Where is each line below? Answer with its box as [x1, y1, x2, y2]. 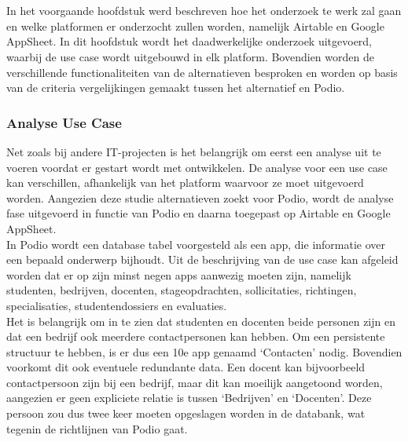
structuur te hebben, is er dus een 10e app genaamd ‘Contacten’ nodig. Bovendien [6, 343, 402, 360]
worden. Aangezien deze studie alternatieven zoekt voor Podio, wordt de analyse [6, 189, 394, 206]
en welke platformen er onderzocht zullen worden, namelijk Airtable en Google [6, 17, 384, 34]
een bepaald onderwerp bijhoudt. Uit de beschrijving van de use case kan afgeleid [6, 251, 399, 268]
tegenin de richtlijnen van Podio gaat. [6, 420, 188, 437]
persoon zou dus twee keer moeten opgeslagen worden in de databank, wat [6, 405, 366, 422]
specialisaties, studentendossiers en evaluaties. [6, 297, 227, 313]
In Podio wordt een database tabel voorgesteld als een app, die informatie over [6, 236, 386, 252]
